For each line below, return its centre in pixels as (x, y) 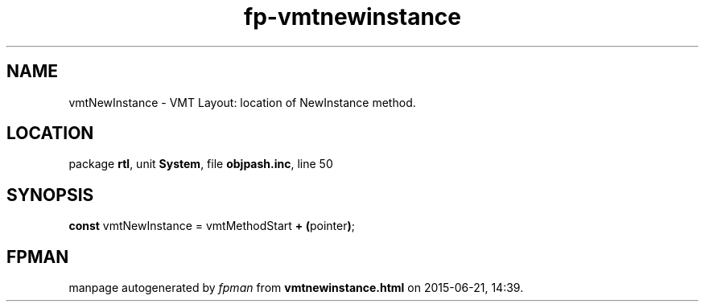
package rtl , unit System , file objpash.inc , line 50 (201, 164)
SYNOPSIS (50, 195)
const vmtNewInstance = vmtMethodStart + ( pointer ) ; (212, 226)
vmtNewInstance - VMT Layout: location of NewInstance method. (242, 102)
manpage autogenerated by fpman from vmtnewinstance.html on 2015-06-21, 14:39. (296, 288)
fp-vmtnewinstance (352, 17)
